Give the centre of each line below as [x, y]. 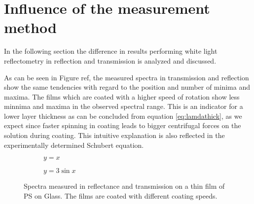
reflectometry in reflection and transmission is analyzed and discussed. [110, 60]
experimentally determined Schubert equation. [74, 145]
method [30, 27]
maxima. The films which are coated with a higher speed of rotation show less [122, 96]
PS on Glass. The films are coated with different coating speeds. [121, 195]
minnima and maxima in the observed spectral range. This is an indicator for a [124, 106]
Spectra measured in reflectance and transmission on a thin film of [124, 186]
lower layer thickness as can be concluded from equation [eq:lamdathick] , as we [123, 116]
